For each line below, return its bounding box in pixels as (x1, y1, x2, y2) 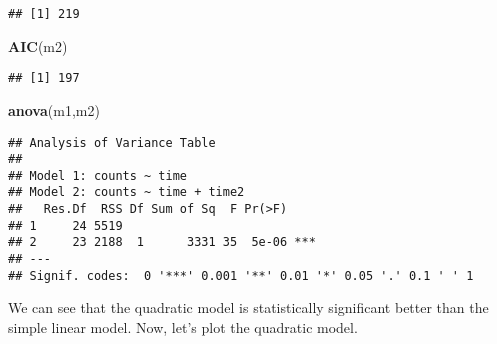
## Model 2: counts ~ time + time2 (8, 185, 245, 200)
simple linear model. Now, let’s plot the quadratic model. (8, 317, 358, 337)
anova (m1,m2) (8, 99, 100, 120)
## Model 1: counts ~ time (8, 168, 187, 183)
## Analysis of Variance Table (8, 135, 216, 150)
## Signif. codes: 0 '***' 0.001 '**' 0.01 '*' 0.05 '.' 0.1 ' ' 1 (8, 268, 474, 283)
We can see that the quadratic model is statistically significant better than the (8, 297, 489, 318)
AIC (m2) (8, 35, 68, 56)
